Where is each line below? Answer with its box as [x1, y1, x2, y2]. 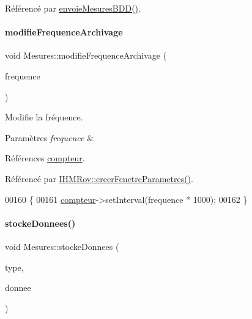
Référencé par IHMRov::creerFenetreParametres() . [5, 172, 193, 185]
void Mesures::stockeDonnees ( [5, 240, 119, 252]
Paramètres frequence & [5, 131, 94, 144]
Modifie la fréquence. [5, 111, 83, 123]
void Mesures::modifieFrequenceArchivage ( [5, 49, 167, 62]
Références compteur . [5, 152, 85, 164]
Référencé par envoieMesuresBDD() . [5, 2, 141, 14]
